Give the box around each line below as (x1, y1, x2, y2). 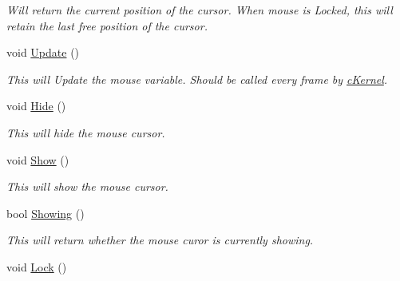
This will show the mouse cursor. (6, 178, 168, 195)
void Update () (6, 44, 80, 61)
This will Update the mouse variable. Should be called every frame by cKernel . (6, 70, 388, 87)
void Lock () (6, 258, 67, 275)
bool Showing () (6, 204, 85, 221)
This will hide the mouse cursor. (6, 124, 165, 140)
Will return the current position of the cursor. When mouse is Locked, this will (6, 2, 393, 18)
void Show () (6, 151, 69, 168)
